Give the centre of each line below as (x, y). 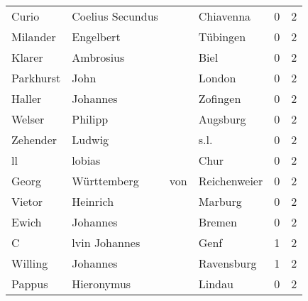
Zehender (34, 139)
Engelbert (96, 37)
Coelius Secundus (115, 16)
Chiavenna (225, 16)
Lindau (216, 284)
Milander (34, 37)
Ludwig (90, 139)
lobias (86, 160)
